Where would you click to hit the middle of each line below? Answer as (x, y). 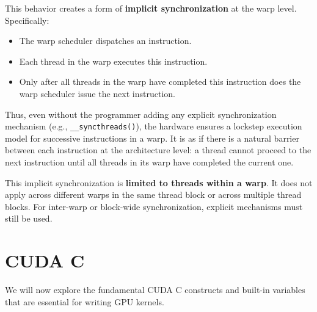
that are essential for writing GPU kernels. (85, 301)
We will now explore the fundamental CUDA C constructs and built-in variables (155, 290)
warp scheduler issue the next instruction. (97, 93)
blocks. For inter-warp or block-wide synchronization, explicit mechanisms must (154, 206)
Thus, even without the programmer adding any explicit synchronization (141, 114)
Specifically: (27, 20)
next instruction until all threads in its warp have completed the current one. (149, 162)
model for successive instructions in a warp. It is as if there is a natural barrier (152, 138)
